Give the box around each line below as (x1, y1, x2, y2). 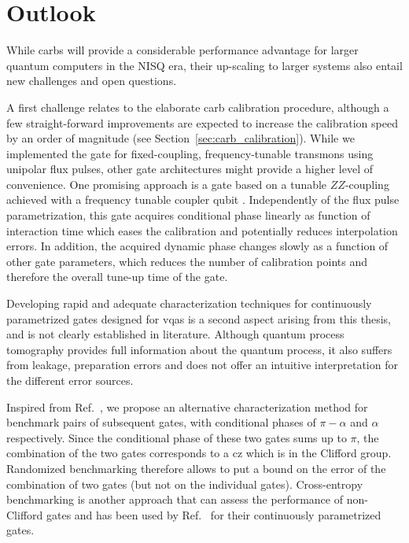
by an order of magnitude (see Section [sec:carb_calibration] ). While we (6, 130, 355, 146)
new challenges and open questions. (6, 72, 177, 89)
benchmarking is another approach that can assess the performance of (6, 491, 343, 508)
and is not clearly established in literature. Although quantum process (6, 326, 345, 342)
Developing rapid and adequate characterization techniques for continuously (6, 295, 372, 312)
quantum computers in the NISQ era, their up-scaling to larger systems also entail (6, 57, 403, 73)
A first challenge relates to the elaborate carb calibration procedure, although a (6, 98, 389, 115)
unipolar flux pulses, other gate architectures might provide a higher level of (6, 161, 373, 177)
